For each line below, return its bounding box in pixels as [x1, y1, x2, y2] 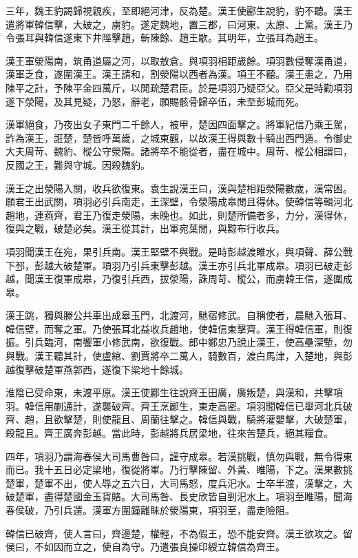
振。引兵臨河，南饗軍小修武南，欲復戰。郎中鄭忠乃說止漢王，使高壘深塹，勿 [6, 335, 352, 349]
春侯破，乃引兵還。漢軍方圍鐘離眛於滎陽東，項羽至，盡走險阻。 [6, 503, 295, 517]
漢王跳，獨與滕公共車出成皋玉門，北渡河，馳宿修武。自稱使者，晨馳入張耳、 [6, 308, 352, 322]
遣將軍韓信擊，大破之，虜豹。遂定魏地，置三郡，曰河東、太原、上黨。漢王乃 [6, 17, 352, 31]
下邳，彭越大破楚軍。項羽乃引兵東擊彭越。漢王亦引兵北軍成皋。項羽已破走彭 [6, 258, 352, 272]
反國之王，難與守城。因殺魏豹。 [6, 157, 150, 172]
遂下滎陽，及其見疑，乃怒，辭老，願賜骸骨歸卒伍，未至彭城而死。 [6, 94, 304, 108]
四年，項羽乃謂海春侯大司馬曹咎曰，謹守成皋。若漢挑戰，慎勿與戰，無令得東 [6, 448, 352, 463]
